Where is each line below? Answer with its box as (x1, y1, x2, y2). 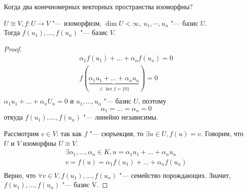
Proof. (4, 43, 22, 53)
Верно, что (4, 170, 36, 180)
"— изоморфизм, (52, 18, 101, 28)
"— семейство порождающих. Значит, (119, 170, 231, 180)
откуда (4, 112, 23, 122)
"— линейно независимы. (83, 112, 158, 122)
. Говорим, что (200, 128, 244, 138)
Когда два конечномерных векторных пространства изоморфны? (4, 1, 193, 11)
